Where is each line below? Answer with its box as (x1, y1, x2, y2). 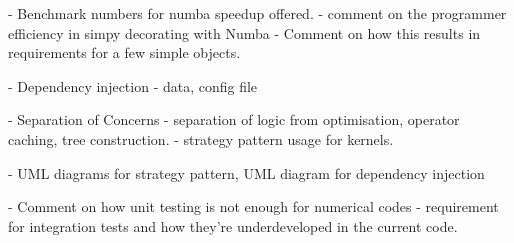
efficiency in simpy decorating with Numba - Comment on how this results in (8, 22, 481, 43)
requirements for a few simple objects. (8, 42, 241, 63)
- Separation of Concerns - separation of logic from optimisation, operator (8, 109, 460, 130)
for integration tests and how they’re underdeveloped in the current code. (8, 215, 458, 236)
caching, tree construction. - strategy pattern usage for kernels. (8, 128, 394, 149)
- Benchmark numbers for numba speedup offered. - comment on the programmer (8, 3, 507, 23)
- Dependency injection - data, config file (8, 75, 258, 96)
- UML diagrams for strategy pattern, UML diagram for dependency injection (8, 162, 485, 183)
